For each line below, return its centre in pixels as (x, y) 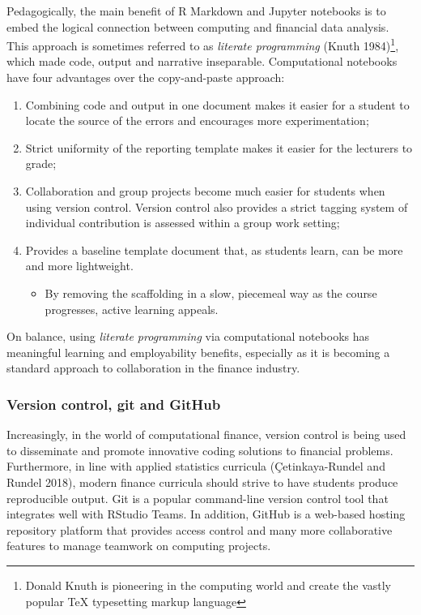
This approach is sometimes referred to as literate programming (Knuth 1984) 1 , (203, 44)
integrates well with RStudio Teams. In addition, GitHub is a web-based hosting (206, 514)
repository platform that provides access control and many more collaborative (200, 529)
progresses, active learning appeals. (132, 309)
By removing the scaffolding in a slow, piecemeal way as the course (211, 292)
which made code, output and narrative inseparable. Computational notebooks (202, 61)
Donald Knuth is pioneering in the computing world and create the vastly (208, 585)
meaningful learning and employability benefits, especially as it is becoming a (198, 352)
